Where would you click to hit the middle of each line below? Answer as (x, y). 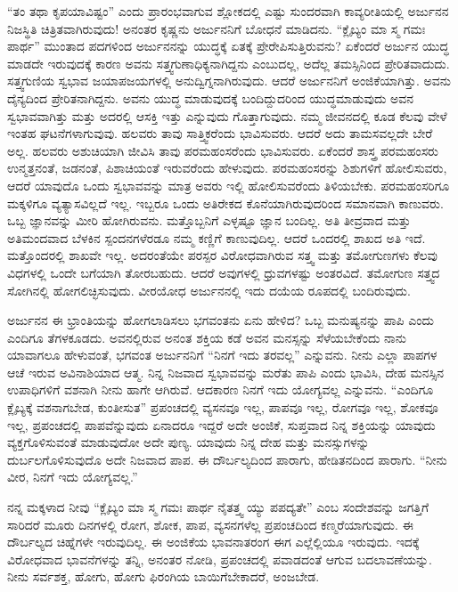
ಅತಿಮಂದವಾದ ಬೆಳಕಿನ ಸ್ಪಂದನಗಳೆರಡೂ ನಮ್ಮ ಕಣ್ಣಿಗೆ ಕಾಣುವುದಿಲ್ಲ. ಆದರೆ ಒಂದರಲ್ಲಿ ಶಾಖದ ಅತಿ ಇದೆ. (217, 237)
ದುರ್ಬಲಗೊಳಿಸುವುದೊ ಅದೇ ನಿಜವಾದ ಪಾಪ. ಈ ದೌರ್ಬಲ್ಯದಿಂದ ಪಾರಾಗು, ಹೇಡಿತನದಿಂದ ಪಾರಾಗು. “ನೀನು (227, 459)
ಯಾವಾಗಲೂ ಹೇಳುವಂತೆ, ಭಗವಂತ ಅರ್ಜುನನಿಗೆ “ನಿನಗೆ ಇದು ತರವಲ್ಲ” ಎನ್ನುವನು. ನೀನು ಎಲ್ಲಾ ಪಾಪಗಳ (222, 355)
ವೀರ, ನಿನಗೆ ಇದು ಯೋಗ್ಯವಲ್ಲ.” (73, 477)
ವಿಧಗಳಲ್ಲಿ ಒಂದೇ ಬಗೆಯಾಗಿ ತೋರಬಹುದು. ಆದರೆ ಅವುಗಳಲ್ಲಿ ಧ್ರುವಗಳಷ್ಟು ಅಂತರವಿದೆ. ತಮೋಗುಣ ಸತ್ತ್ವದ (224, 272)
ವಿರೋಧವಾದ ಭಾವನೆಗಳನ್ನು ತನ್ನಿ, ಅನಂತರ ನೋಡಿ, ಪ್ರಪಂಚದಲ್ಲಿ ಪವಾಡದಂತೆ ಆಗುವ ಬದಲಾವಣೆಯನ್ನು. (220, 559)
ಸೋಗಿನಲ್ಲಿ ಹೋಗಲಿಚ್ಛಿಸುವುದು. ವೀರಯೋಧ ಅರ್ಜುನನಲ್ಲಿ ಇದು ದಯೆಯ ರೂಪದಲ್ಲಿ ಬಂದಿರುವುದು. (209, 290)
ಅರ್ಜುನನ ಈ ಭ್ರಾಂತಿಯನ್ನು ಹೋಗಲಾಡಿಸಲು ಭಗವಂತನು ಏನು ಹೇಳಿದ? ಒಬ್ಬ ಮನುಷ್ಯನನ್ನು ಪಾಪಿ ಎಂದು (221, 320)
